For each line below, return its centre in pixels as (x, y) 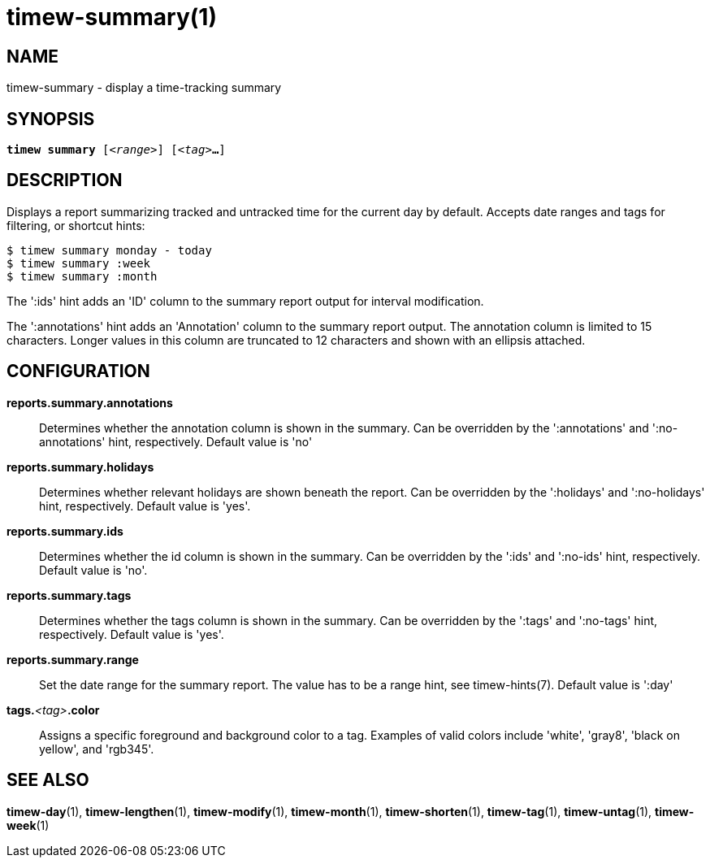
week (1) (28, 825)
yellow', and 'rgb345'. (97, 749)
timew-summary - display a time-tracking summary (144, 88)
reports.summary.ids (65, 531)
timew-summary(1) (112, 17)
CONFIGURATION (78, 371)
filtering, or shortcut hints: (76, 225)
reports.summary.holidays (80, 467)
